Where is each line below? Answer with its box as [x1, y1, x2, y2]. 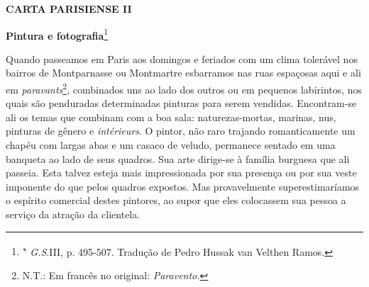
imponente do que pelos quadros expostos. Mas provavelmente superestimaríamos [6, 179, 360, 193]
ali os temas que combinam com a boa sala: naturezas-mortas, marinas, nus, [6, 109, 336, 124]
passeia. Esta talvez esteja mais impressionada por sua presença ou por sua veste [6, 165, 357, 180]
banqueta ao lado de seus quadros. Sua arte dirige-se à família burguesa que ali [6, 151, 350, 166]
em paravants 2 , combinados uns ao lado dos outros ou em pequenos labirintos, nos [6, 80, 363, 96]
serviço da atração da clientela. [6, 207, 141, 222]
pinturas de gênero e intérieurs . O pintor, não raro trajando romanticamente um [6, 123, 356, 138]
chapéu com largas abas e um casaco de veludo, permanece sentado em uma [6, 137, 336, 152]
